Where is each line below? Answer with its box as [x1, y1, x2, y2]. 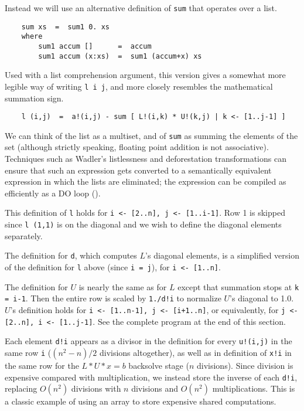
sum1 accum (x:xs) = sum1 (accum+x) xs [38, 52, 202, 60]
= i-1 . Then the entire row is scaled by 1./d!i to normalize [5, 292, 221, 304]
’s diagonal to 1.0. [230, 292, 294, 304]
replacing [5, 382, 37, 395]
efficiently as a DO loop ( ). [5, 186, 101, 199]
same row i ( [5, 346, 52, 358]
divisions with [71, 382, 121, 395]
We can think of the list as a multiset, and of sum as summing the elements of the [5, 129, 298, 141]
